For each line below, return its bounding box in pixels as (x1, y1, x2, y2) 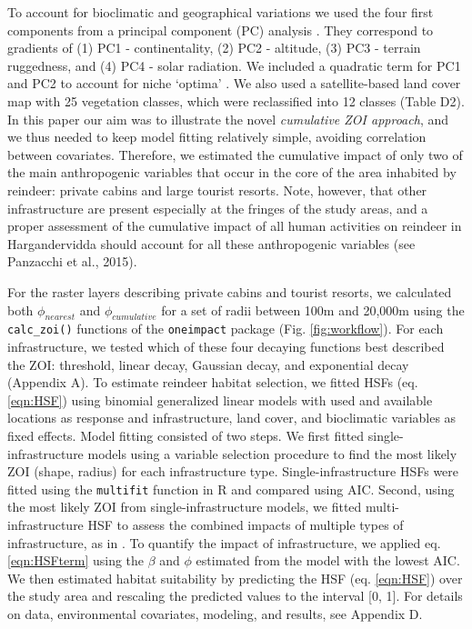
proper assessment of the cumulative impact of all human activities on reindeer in (7, 216, 462, 235)
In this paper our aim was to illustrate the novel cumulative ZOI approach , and (7, 109, 448, 128)
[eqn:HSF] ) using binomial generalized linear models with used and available (7, 390, 433, 409)
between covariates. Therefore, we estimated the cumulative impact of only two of (7, 145, 463, 164)
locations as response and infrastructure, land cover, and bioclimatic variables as (7, 408, 457, 427)
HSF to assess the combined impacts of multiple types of (87, 514, 404, 534)
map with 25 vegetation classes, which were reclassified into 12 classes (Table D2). (7, 91, 465, 110)
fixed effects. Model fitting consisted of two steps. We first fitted (7, 425, 365, 444)
